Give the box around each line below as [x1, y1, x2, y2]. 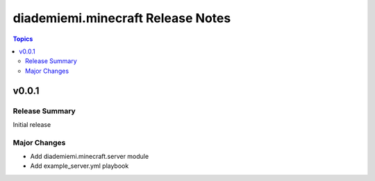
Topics [12, 35, 33, 43]
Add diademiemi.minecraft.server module [30, 153, 149, 161]
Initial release [12, 120, 51, 128]
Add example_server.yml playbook [30, 162, 129, 170]
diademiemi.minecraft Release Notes [12, 10, 231, 26]
